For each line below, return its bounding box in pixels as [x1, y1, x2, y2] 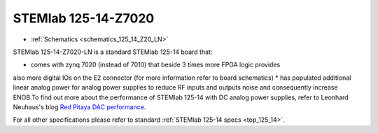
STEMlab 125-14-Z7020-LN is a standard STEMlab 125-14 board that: [13, 48, 213, 56]
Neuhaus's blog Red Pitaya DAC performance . [13, 102, 146, 111]
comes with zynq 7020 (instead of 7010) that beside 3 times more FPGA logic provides [30, 60, 281, 69]
